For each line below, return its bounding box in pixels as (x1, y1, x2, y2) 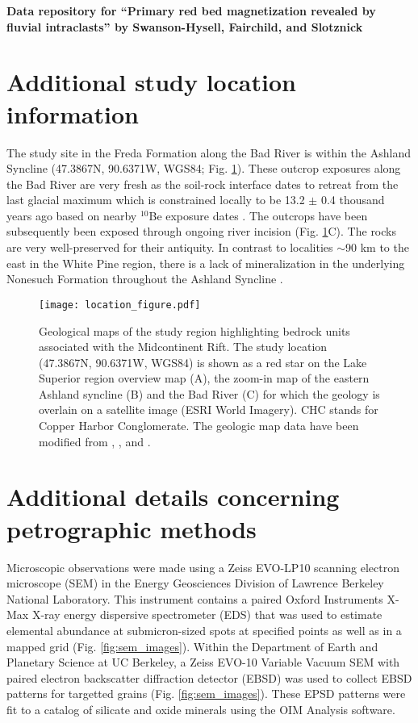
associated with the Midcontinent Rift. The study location (39, 338, 328, 355)
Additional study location (6, 65, 296, 98)
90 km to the (345, 239, 409, 256)
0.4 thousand (320, 191, 385, 208)
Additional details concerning (6, 480, 340, 513)
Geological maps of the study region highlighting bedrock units (39, 322, 350, 339)
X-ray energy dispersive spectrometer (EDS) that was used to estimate (31, 606, 382, 623)
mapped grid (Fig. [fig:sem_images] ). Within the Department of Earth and (6, 637, 378, 654)
